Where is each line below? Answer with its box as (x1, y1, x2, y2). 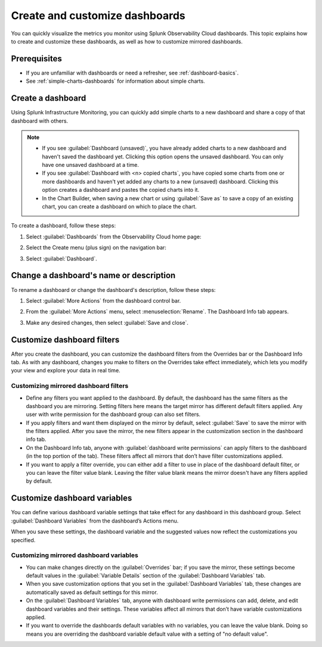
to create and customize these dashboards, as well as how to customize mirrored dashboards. (11, 38, 243, 45)
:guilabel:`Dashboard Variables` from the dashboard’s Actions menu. (11, 517, 179, 524)
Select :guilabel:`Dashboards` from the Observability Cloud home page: (26, 233, 202, 240)
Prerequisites (11, 54, 62, 64)
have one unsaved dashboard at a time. (42, 161, 140, 169)
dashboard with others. (11, 117, 69, 125)
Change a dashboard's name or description (11, 270, 176, 281)
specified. (11, 536, 36, 543)
